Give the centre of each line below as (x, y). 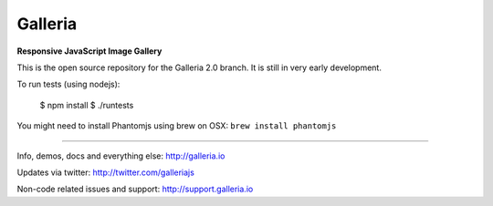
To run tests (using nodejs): (68, 84)
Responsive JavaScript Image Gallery (89, 51)
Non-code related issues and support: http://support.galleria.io (135, 189)
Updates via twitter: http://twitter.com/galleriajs (106, 172)
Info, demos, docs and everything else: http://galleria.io (121, 156)
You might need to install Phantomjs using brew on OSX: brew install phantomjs (177, 126)
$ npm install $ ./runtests (87, 105)
